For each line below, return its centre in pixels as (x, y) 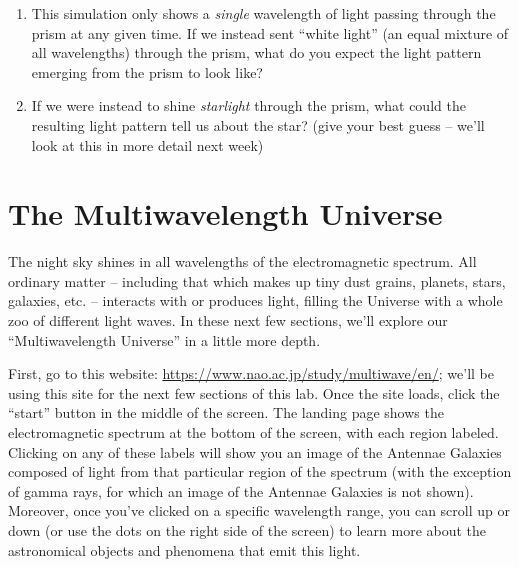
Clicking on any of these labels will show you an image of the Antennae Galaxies (255, 451)
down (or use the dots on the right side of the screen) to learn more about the (247, 530)
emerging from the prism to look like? (147, 71)
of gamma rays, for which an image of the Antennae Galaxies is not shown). (241, 490)
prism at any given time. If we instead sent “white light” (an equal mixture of (270, 32)
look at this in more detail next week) (147, 144)
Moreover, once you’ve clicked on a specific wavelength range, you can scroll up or (259, 510)
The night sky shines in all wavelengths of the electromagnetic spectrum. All (242, 261)
